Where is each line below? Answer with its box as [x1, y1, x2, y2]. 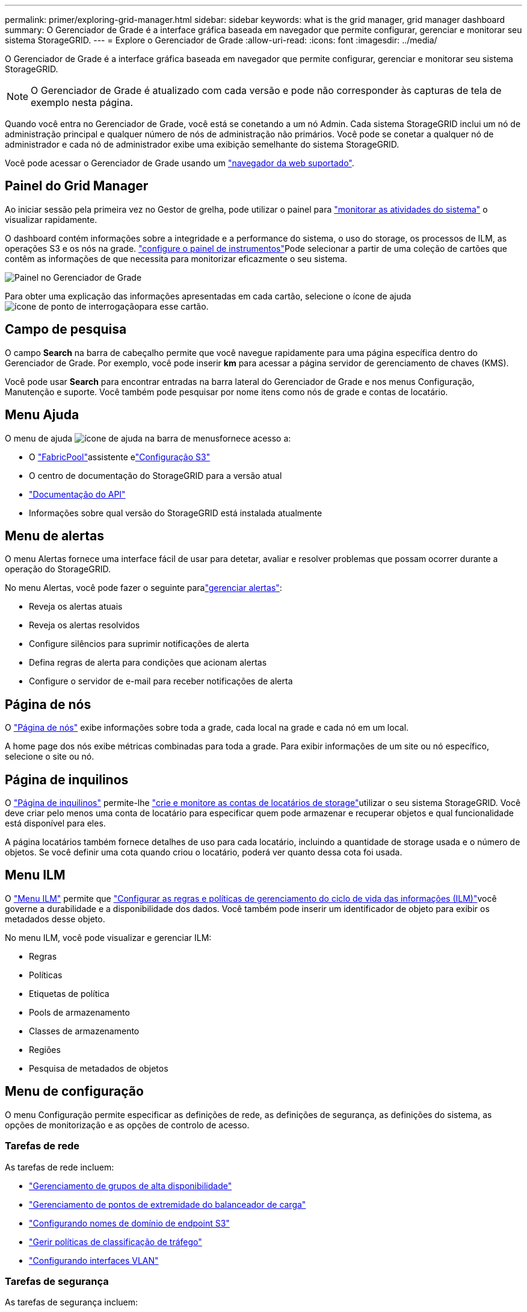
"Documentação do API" [29, 489, 126, 499]
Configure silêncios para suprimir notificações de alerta [29, 639, 249, 649]
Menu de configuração [5, 1084, 144, 1099]
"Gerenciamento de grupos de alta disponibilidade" [29, 1180, 232, 1191]
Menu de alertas [5, 528, 105, 543]
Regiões [29, 1044, 61, 1055]
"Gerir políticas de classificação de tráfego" [29, 1236, 202, 1247]
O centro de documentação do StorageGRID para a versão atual [29, 470, 282, 481]
